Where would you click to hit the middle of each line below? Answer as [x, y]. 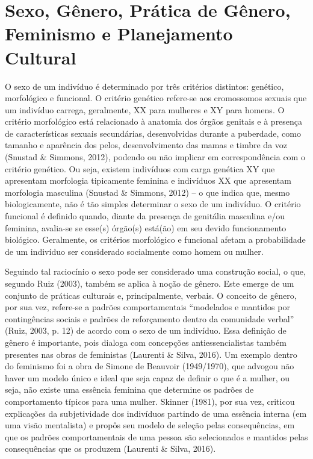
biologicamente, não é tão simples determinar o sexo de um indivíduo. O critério [153, 204]
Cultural [41, 57]
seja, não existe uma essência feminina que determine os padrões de [129, 389]
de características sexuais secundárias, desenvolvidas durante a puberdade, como [153, 133]
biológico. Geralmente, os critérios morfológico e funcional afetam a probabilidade [155, 239]
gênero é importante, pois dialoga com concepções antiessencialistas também [146, 342]
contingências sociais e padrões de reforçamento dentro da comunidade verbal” [150, 318]
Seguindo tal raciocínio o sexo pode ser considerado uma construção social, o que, [155, 271]
